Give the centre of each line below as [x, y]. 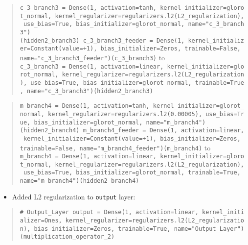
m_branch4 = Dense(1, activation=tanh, [85, 106]
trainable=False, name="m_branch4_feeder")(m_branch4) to [115, 147]
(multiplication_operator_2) [67, 237]
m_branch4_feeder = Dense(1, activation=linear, [163, 131]
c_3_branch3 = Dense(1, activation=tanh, [88, 8]
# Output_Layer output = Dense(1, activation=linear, [109, 212]
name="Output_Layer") [209, 229]
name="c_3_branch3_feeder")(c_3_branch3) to [92, 57]
